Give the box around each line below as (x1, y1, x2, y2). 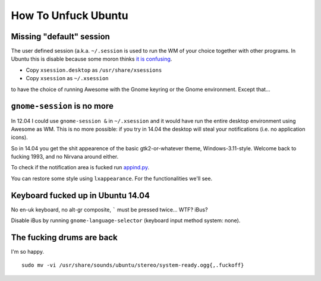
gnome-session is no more (11, 101, 114, 111)
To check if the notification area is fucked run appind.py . (11, 164, 150, 171)
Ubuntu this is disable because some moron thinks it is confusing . (11, 55, 172, 62)
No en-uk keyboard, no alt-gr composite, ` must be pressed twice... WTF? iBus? (11, 206, 208, 213)
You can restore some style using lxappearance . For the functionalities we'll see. (11, 175, 213, 182)
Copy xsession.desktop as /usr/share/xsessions (26, 66, 162, 74)
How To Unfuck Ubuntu (11, 9, 128, 22)
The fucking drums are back (11, 232, 118, 242)
